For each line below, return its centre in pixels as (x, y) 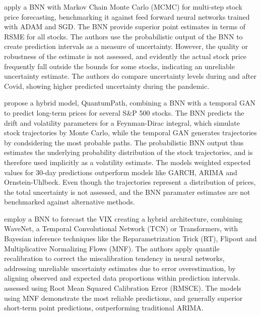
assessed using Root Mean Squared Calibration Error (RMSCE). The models (123, 288)
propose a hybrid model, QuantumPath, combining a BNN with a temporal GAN (130, 103)
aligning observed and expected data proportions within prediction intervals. (122, 278)
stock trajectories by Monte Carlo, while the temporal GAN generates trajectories (130, 133)
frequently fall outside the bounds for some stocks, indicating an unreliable (119, 66)
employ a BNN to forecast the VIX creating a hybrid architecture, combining (123, 218)
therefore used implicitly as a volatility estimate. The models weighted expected (127, 162)
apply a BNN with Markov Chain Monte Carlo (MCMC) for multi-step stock (123, 7)
